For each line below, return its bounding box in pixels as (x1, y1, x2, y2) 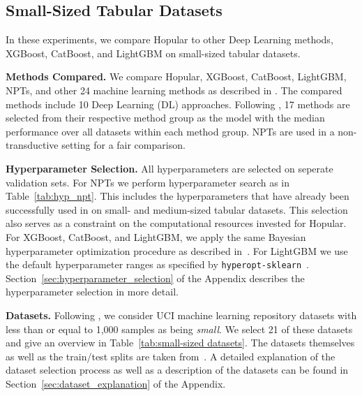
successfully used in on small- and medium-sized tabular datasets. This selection (6, 202, 348, 217)
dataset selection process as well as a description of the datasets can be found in (6, 362, 349, 377)
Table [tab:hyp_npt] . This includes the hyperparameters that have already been (6, 189, 349, 203)
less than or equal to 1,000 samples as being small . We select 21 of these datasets (6, 321, 353, 336)
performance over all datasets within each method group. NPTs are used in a (6, 124, 335, 138)
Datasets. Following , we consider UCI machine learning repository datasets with (6, 307, 357, 322)
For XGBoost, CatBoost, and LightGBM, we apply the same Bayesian (6, 229, 306, 244)
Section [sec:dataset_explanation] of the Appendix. (6, 376, 226, 390)
